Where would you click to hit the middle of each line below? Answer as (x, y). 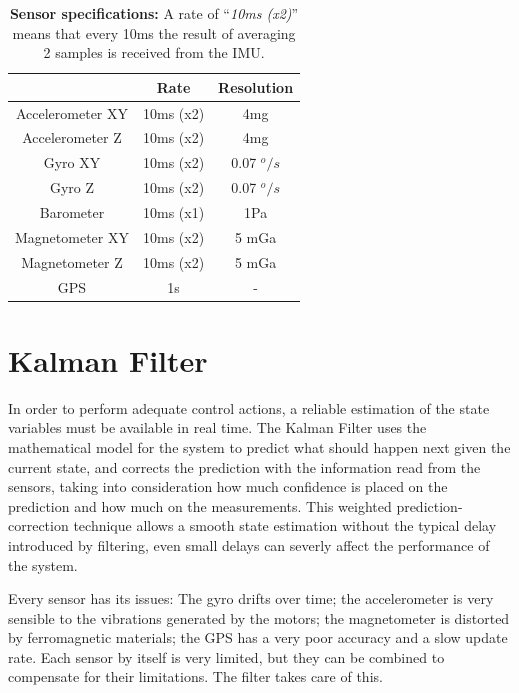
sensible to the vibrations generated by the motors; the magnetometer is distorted (259, 617)
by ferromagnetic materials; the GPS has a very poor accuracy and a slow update (258, 637)
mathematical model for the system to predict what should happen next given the (259, 446)
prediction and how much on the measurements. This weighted (200, 505)
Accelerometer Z (72, 137)
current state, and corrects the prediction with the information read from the (244, 466)
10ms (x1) (173, 212)
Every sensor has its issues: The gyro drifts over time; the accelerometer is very (251, 598)
